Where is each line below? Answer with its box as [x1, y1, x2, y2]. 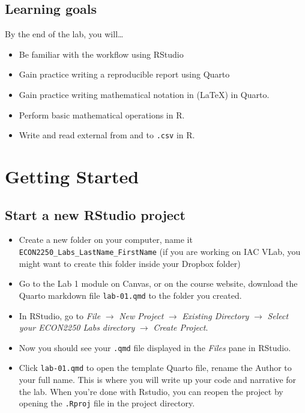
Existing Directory [182, 309, 249, 322]
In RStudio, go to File [19, 309, 101, 322]
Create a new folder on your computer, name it [19, 233, 193, 246]
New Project [119, 309, 164, 322]
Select [267, 309, 289, 322]
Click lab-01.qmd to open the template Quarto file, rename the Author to [19, 361, 292, 374]
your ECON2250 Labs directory [19, 321, 135, 334]
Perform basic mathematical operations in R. [19, 108, 185, 121]
